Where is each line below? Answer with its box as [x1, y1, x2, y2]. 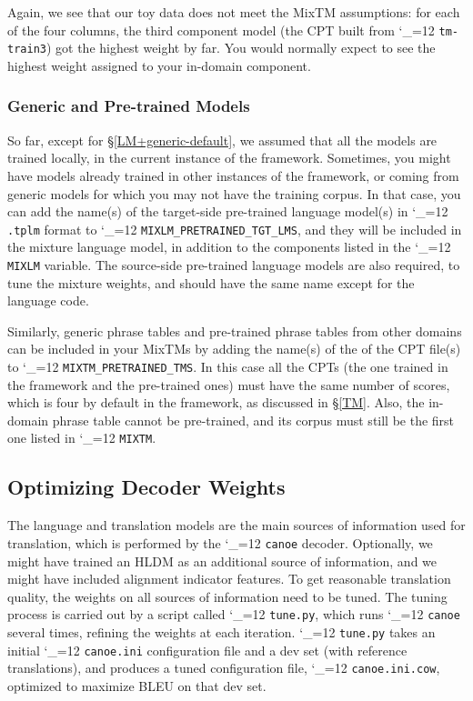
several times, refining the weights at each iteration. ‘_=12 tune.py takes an [7, 622, 436, 641]
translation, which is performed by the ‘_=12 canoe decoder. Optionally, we [7, 533, 433, 552]
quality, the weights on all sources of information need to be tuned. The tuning [7, 586, 448, 606]
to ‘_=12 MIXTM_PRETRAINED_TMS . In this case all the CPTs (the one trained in [7, 356, 448, 376]
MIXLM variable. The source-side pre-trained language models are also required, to [7, 255, 460, 274]
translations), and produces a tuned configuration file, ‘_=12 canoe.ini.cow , [7, 658, 440, 677]
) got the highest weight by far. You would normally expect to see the [45, 38, 436, 57]
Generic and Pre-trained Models [7, 95, 250, 117]
